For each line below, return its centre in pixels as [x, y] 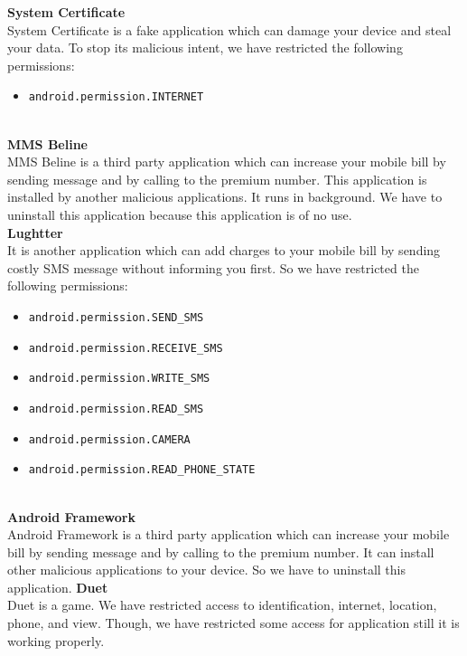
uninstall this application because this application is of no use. [180, 214]
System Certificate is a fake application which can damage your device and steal [229, 29]
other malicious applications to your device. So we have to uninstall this [206, 570]
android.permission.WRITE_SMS [119, 379]
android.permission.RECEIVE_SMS [126, 348]
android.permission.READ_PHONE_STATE [142, 470]
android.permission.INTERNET [116, 97]
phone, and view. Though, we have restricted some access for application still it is [233, 623]
